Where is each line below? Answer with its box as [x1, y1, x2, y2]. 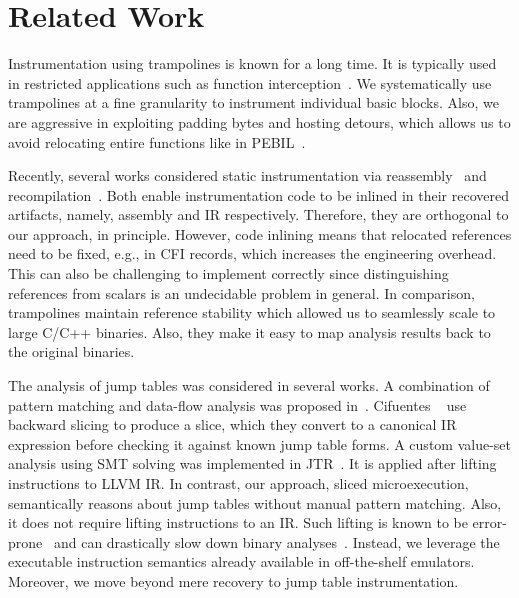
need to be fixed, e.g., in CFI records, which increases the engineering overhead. [8, 243, 497, 264]
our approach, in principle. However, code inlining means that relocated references [8, 223, 512, 244]
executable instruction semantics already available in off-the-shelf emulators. [8, 551, 475, 572]
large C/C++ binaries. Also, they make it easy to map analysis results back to [8, 321, 491, 342]
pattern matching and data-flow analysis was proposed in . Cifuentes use [8, 394, 467, 415]
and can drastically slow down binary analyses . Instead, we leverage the [53, 531, 500, 552]
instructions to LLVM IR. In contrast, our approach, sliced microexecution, [8, 473, 469, 493]
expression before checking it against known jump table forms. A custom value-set [8, 433, 511, 454]
